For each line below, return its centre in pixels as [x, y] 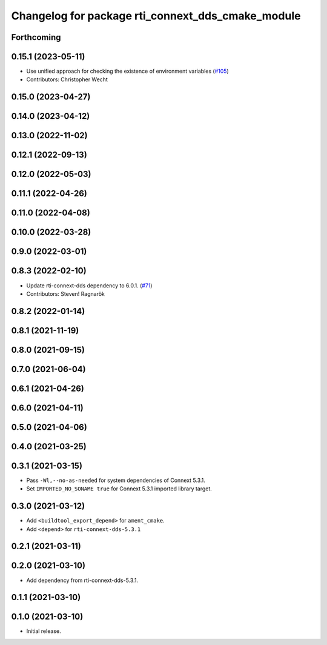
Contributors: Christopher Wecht [67, 79]
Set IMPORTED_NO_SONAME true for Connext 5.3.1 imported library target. [119, 489]
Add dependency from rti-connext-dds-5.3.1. [82, 580]
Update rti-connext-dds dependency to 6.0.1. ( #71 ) [89, 286]
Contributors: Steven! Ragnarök [66, 293]
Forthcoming [36, 37]
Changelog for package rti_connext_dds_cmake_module [156, 16]
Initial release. [44, 631]
